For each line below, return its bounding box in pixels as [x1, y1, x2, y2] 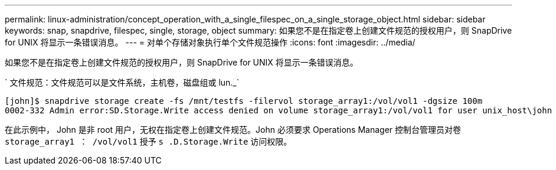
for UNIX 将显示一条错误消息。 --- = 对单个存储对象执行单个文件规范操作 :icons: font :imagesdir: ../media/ [5, 37, 416, 47]
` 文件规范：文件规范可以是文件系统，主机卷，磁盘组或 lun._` [5, 77, 240, 87]
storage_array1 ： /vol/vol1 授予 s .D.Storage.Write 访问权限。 [5, 136, 292, 146]
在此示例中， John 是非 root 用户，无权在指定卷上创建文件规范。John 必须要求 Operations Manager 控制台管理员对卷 [5, 125, 462, 135]
